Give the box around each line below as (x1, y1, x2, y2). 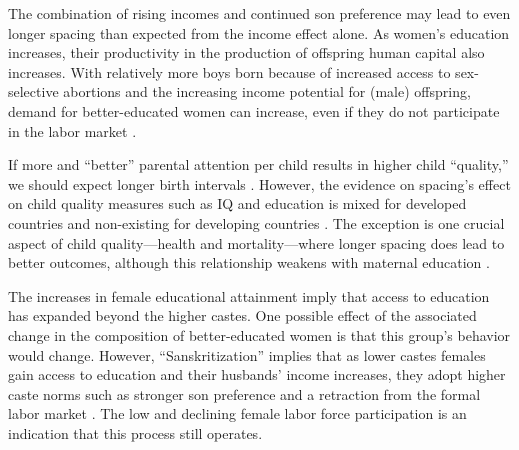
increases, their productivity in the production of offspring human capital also (8, 42, 485, 63)
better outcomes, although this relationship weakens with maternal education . (8, 252, 490, 273)
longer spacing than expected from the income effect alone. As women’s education (8, 22, 510, 43)
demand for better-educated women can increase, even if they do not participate (8, 100, 500, 121)
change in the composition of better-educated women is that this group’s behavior (8, 324, 511, 345)
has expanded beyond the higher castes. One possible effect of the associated (8, 305, 477, 326)
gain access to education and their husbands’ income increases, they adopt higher (8, 364, 506, 385)
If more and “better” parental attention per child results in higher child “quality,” (8, 154, 509, 175)
